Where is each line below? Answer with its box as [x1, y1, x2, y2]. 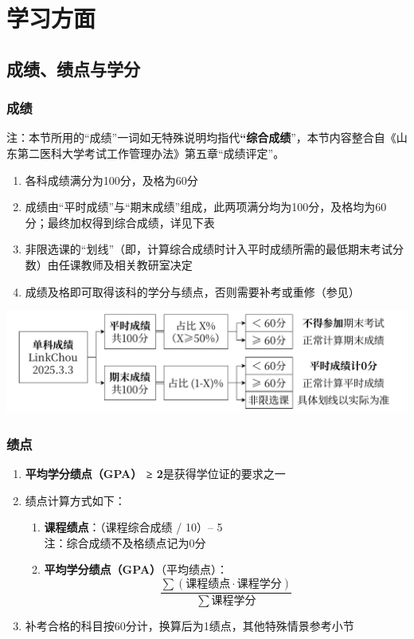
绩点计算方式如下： [25, 492, 126, 508]
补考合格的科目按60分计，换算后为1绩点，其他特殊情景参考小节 [25, 617, 354, 633]
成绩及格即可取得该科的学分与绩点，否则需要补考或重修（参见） [25, 283, 360, 300]
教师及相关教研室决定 [80, 256, 193, 272]
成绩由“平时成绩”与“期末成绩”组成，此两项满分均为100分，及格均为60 [25, 198, 387, 215]
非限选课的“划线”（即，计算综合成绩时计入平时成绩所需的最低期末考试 [25, 241, 393, 257]
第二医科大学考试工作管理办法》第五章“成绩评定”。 [17, 144, 285, 161]
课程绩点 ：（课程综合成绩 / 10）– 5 [44, 519, 223, 535]
